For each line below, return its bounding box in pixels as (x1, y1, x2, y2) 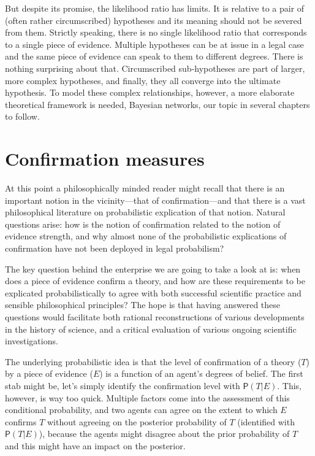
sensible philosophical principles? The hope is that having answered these (5, 298, 281, 311)
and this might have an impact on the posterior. (5, 439, 186, 452)
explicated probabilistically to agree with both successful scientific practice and (5, 286, 302, 299)
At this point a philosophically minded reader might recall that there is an (5, 182, 285, 195)
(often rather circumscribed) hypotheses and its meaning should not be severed (5, 14, 302, 26)
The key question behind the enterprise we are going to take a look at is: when (5, 262, 301, 275)
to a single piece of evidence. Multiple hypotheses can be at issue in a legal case (5, 37, 304, 50)
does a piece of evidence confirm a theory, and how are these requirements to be (5, 274, 305, 287)
